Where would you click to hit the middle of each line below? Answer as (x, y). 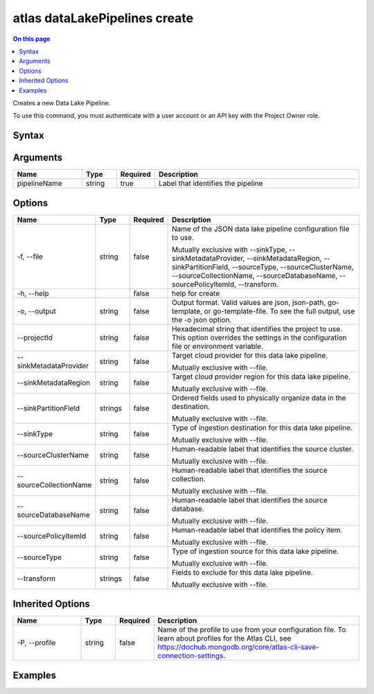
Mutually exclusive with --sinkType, (229, 250)
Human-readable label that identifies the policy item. (257, 530)
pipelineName (39, 184)
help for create (196, 293)
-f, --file (30, 257)
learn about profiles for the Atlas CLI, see (224, 639)
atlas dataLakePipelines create (103, 18)
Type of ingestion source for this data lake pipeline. (255, 551)
